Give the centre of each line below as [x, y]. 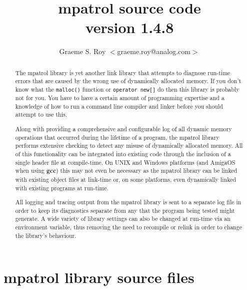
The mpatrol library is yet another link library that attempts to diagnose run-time [123, 72]
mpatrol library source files [99, 277]
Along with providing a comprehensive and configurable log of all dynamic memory [123, 129]
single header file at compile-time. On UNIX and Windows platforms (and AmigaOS [125, 162]
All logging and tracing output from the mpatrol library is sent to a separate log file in [128, 202]
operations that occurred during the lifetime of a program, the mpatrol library [117, 137]
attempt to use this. [41, 114]
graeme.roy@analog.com [154, 51]
